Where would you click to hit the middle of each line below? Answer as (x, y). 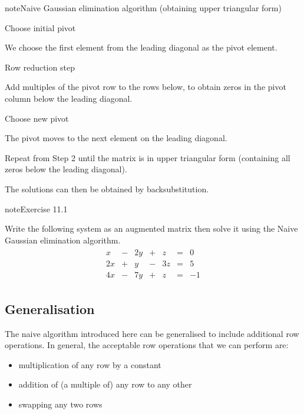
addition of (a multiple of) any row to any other (105, 384)
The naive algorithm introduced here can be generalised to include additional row (152, 333)
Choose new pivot (37, 118)
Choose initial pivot (40, 27)
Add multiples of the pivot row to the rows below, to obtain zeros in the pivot (146, 87)
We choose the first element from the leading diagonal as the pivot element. (141, 47)
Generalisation (50, 308)
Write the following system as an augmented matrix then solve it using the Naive (151, 228)
